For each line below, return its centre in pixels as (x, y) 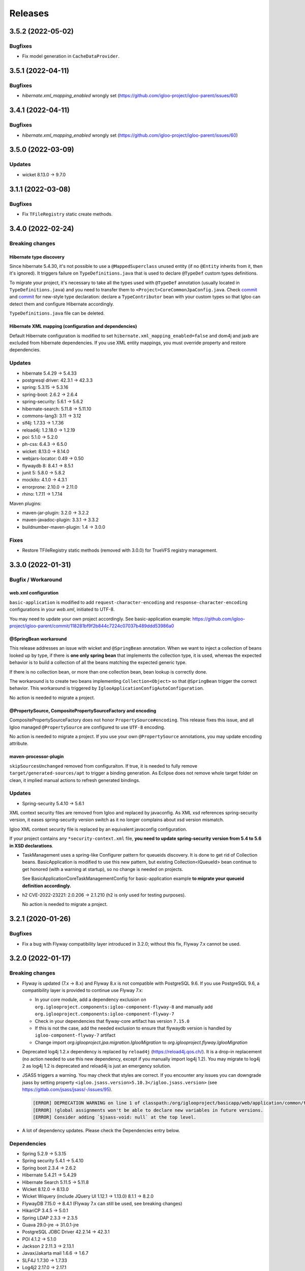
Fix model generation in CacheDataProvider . (71, 56)
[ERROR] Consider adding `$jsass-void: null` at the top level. (115, 1117)
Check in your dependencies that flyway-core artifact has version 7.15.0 (112, 1021)
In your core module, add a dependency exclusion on (90, 1000)
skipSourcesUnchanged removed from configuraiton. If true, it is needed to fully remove (103, 766)
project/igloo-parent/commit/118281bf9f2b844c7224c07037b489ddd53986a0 (92, 626)
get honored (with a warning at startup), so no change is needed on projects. (103, 869)
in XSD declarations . (31, 845)
